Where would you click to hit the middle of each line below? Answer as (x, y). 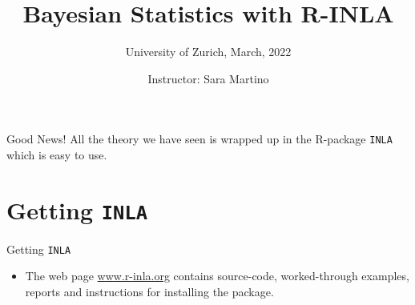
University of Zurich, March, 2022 (208, 52)
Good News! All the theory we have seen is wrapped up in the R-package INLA (199, 139)
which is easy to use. (57, 154)
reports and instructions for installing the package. (149, 292)
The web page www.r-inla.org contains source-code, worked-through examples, (217, 276)
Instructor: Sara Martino (208, 78)
